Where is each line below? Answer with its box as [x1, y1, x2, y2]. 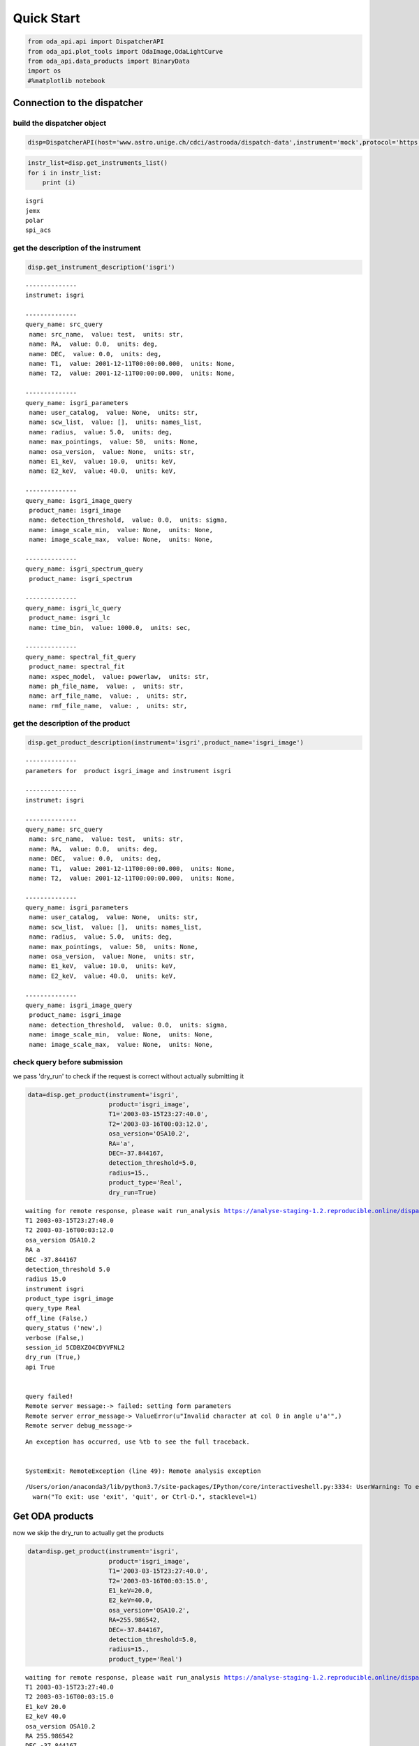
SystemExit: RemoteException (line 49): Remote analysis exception [25, 1467, 261, 1475]
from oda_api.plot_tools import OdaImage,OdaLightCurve [27, 47, 223, 55]
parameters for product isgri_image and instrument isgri [25, 767, 232, 775]
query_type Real [25, 1305, 81, 1312]
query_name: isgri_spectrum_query [25, 565, 143, 573]
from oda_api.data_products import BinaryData [27, 57, 190, 65]
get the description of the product [13, 719, 131, 728]
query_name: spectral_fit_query [25, 653, 136, 661]
